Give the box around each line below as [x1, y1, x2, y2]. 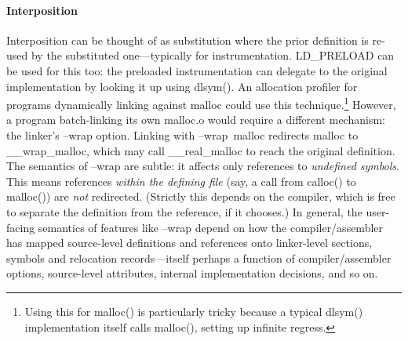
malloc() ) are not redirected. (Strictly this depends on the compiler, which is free [6, 188, 395, 205]
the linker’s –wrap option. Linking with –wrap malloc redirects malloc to [6, 127, 359, 143]
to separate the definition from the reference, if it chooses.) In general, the [6, 203, 362, 219]
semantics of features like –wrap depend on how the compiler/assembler [38, 219, 384, 235]
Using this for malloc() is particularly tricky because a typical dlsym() [24, 303, 363, 319]
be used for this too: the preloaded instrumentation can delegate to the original [6, 62, 388, 78]
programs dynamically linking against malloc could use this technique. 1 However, [6, 94, 396, 112]
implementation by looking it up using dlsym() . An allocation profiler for [6, 78, 358, 94]
